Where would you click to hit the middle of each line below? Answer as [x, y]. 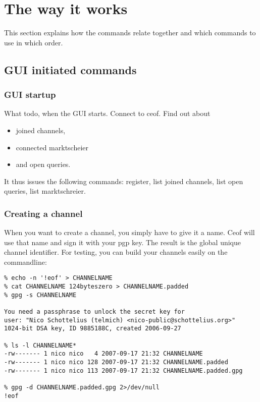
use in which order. [34, 42]
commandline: [25, 262]
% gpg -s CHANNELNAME [40, 295]
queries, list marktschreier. [45, 191]
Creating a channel [43, 213]
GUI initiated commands [70, 69]
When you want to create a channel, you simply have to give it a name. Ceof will [129, 232]
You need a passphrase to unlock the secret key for [94, 312]
